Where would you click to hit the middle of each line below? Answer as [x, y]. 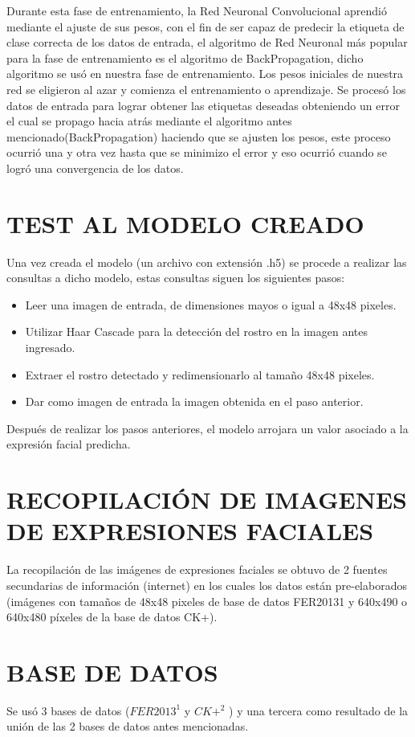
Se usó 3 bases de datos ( [68, 710]
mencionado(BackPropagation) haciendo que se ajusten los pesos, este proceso [199, 136]
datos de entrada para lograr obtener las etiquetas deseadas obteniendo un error [203, 105]
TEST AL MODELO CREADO [185, 223]
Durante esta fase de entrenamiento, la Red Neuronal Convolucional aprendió [197, 10]
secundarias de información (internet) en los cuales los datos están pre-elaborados [207, 585]
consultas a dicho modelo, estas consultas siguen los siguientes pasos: [176, 278]
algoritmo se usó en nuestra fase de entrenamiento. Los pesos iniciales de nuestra [205, 74]
